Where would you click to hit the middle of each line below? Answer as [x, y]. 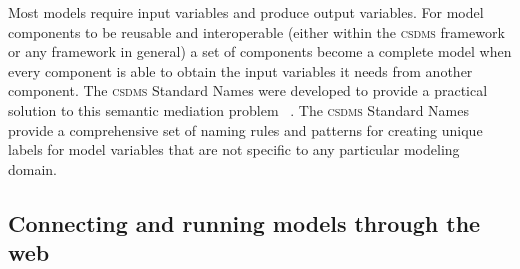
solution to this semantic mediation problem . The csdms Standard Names [238, 109]
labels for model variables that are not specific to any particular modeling [234, 149]
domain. [33, 168]
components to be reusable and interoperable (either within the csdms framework [256, 31]
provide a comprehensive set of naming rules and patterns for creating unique [245, 129]
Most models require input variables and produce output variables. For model [246, 12]
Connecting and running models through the [244, 222]
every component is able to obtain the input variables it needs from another [240, 70]
